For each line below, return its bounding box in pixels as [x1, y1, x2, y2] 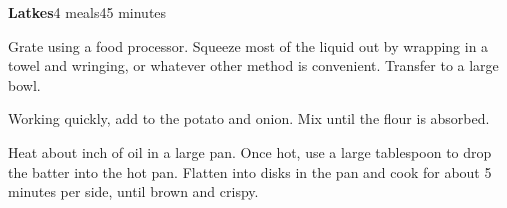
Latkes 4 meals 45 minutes [8, 2, 167, 22]
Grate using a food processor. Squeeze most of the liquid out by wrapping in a [8, 35, 489, 56]
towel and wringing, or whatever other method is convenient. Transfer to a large [8, 55, 499, 76]
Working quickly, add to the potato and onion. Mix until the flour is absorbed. [8, 108, 490, 129]
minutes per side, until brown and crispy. [8, 181, 259, 202]
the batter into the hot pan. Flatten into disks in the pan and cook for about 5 [8, 161, 492, 182]
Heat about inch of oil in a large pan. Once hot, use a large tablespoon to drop [8, 141, 492, 162]
